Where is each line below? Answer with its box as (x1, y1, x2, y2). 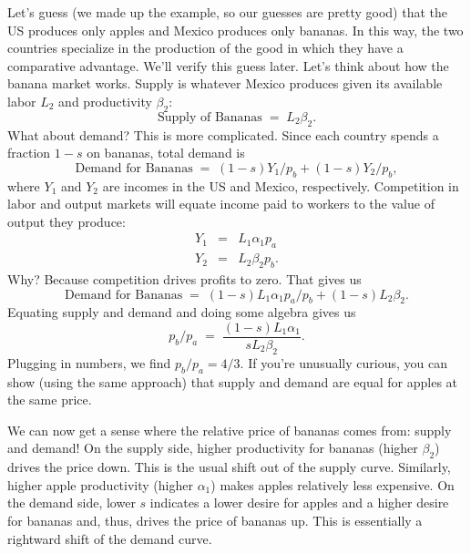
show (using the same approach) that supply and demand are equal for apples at (7, 372, 458, 391)
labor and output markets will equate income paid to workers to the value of (7, 194, 435, 213)
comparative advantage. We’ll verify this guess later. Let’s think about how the (7, 56, 449, 75)
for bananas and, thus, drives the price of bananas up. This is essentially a (7, 510, 423, 529)
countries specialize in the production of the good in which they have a (7, 38, 404, 57)
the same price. (7, 390, 92, 409)
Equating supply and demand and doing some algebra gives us (7, 303, 356, 322)
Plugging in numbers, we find (7, 353, 171, 372)
